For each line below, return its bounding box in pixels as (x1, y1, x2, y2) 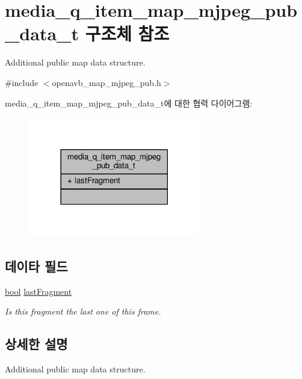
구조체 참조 (85, 21, 170, 46)
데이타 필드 (5, 256, 68, 275)
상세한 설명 (5, 334, 68, 353)
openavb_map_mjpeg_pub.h (52, 76, 161, 88)
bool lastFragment (5, 285, 72, 297)
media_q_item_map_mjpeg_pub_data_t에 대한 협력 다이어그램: (5, 96, 253, 109)
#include (5, 76, 39, 88)
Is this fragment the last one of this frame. (5, 305, 161, 318)
